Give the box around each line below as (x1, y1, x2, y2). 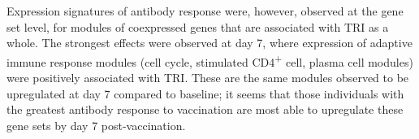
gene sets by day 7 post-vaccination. (6, 116, 186, 133)
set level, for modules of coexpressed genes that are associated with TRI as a (6, 18, 389, 35)
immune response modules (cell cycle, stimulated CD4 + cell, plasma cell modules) (6, 50, 413, 70)
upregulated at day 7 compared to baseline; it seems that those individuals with (6, 85, 404, 102)
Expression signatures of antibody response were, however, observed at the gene (6, 2, 404, 19)
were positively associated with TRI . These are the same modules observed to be (6, 69, 409, 86)
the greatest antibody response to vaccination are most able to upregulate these (6, 101, 404, 118)
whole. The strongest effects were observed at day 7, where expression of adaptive (6, 34, 413, 51)
